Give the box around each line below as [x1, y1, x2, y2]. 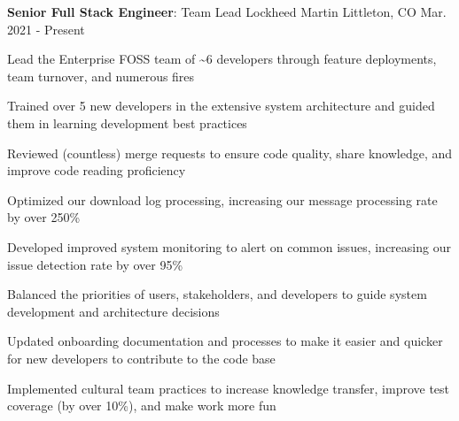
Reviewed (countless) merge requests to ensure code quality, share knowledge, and [7, 143, 453, 162]
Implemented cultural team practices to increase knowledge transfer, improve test [7, 379, 450, 397]
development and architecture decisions [7, 302, 220, 320]
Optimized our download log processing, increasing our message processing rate [7, 190, 438, 209]
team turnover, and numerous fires [7, 66, 195, 85]
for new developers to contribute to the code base [7, 348, 276, 367]
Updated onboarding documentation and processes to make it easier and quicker [7, 332, 443, 350]
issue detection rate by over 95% [7, 255, 183, 273]
